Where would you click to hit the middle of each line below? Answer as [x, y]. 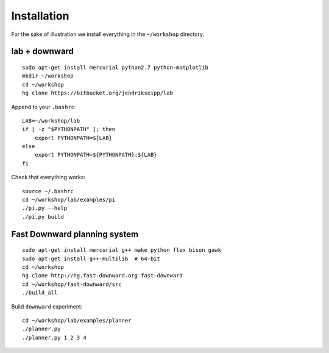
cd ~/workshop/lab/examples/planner [77, 320]
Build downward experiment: [47, 306]
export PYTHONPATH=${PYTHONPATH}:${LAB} [96, 155]
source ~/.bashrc [48, 191]
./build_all [40, 293]
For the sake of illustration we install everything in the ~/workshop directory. [108, 34]
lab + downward [43, 52]
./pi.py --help [45, 208]
